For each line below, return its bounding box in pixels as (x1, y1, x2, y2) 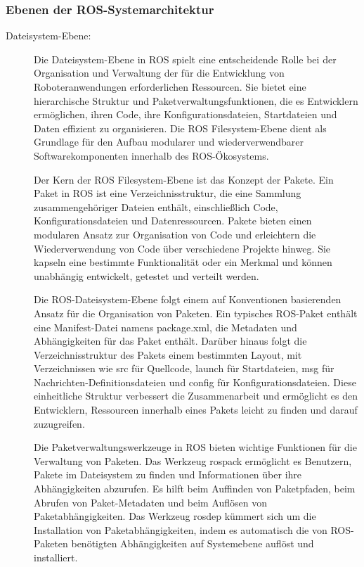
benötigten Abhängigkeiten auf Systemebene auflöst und (71, 536, 314, 551)
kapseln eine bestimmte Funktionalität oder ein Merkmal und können (34, 255, 332, 269)
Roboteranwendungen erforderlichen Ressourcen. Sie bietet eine (34, 79, 306, 94)
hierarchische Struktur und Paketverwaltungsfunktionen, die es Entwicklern (34, 93, 358, 108)
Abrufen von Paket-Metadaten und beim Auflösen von (34, 495, 268, 509)
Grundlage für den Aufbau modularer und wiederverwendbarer (34, 134, 304, 149)
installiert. (34, 550, 78, 564)
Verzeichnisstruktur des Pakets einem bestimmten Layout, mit (34, 347, 302, 362)
